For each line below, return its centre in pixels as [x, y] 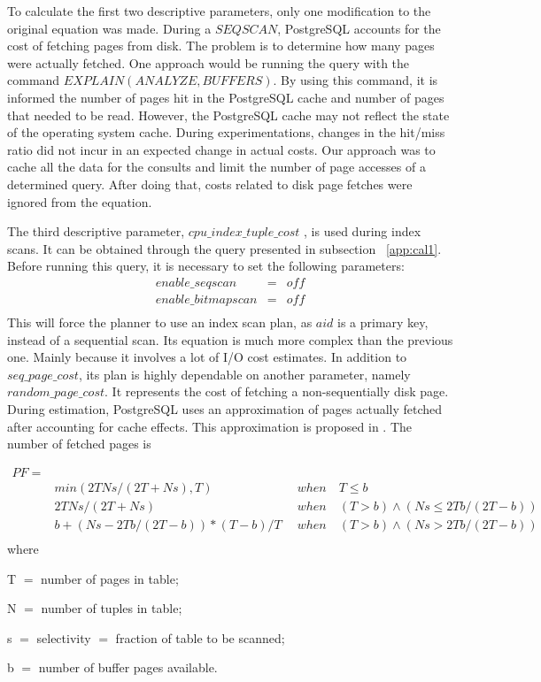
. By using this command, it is [356, 80]
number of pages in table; [110, 578]
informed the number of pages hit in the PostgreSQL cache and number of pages [226, 97]
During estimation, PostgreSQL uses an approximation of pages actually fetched [225, 408]
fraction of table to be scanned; [200, 637]
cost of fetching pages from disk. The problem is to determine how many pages [221, 46]
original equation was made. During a [109, 28]
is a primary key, [383, 322]
